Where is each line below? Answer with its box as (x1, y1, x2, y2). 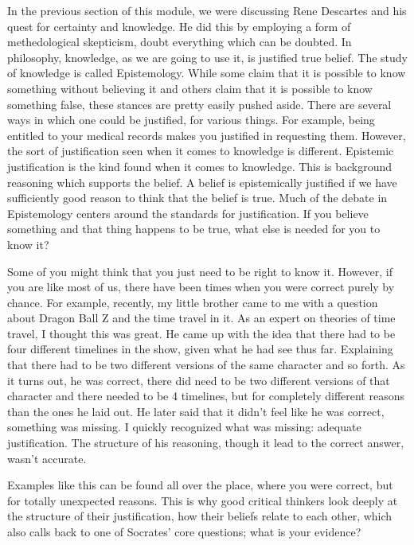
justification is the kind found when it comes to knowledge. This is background (7, 158, 393, 174)
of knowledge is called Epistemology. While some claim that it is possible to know (7, 64, 406, 81)
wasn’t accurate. (7, 450, 87, 466)
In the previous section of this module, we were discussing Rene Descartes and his (7, 2, 407, 18)
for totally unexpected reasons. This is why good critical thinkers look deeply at (7, 492, 398, 508)
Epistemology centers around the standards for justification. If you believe (7, 204, 369, 221)
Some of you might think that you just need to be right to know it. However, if (7, 263, 393, 279)
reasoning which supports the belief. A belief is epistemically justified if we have (7, 173, 397, 190)
